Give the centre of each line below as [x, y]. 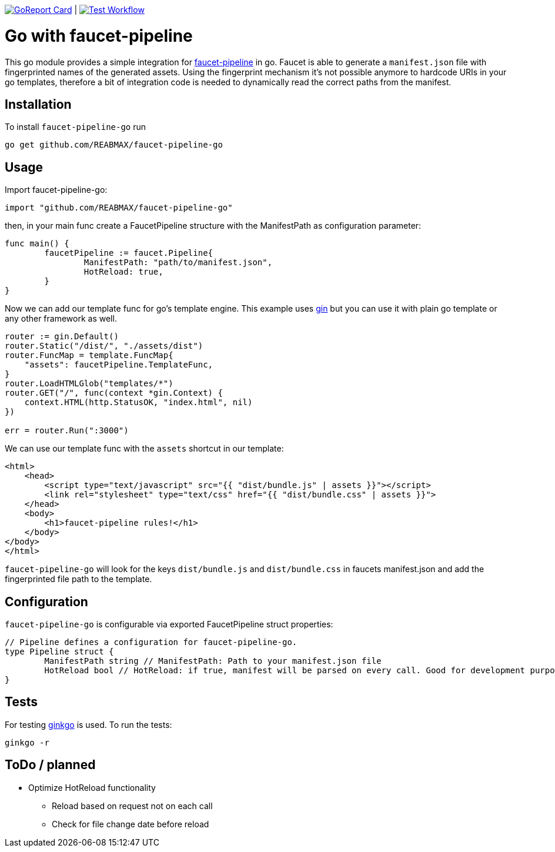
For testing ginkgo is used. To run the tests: [88, 724]
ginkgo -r [27, 742]
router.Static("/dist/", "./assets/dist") [104, 346]
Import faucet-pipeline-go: [56, 190]
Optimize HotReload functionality [92, 787]
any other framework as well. [61, 319]
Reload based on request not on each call [132, 806]
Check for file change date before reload [131, 824]
